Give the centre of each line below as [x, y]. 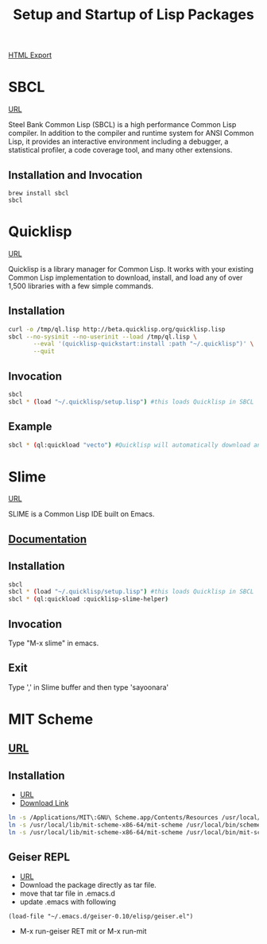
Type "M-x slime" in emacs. [54, 643]
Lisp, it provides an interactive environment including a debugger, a [118, 141]
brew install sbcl [39, 193]
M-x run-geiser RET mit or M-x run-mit [83, 930]
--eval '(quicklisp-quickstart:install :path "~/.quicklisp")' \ [143, 344]
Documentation [48, 539]
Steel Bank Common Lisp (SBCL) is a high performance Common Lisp [122, 125]
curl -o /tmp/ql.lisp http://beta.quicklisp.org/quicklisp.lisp [117, 329]
